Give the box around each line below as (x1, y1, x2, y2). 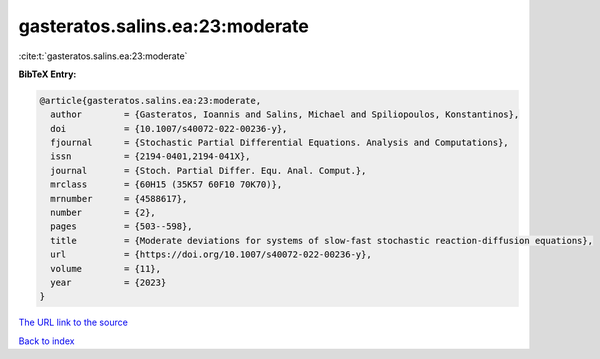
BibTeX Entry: (18, 68, 77, 80)
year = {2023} (50, 277, 167, 288)
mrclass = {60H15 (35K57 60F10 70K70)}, (50, 179, 283, 190)
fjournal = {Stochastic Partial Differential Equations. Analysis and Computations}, (50, 137, 509, 149)
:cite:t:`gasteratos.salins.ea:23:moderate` (18, 50, 188, 62)
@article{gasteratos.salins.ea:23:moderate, (39, 95, 262, 106)
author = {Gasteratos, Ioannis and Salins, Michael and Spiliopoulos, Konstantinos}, (50, 109, 520, 120)
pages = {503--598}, (50, 221, 194, 232)
